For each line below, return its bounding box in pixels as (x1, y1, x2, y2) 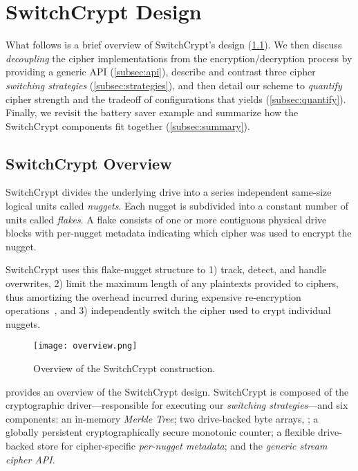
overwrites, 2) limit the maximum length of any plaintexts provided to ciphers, (6, 276, 339, 290)
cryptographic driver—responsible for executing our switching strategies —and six (6, 398, 348, 412)
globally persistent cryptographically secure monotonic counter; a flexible (6, 425, 315, 439)
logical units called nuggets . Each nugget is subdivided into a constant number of (6, 198, 349, 213)
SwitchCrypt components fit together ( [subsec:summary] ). (6, 118, 250, 133)
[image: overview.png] (33, 341, 138, 351)
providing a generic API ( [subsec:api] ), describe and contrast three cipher (6, 64, 316, 79)
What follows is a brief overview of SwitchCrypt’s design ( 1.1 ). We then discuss (6, 37, 342, 52)
